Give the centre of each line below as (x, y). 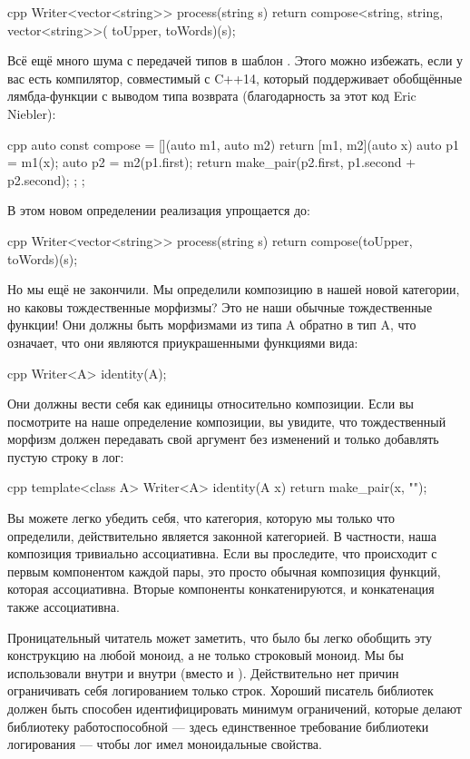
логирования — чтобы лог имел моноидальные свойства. (165, 744)
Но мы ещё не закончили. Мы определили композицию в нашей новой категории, (234, 289)
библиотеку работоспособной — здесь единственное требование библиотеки (218, 726)
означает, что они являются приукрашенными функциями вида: (183, 342)
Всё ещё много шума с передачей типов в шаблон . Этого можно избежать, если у (235, 60)
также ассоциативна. (64, 607)
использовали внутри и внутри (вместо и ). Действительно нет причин (203, 672)
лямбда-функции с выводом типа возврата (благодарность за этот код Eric (212, 96)
